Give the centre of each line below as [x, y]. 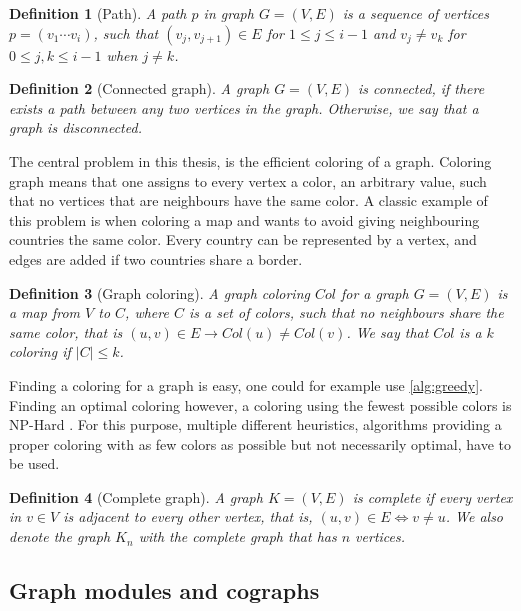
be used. [34, 463]
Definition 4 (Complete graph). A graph [136, 496]
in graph [228, 13]
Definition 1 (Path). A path [98, 13]
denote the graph [60, 536]
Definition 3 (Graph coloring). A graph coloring [159, 292]
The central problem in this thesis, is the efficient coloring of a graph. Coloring [250, 160]
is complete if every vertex [432, 496]
